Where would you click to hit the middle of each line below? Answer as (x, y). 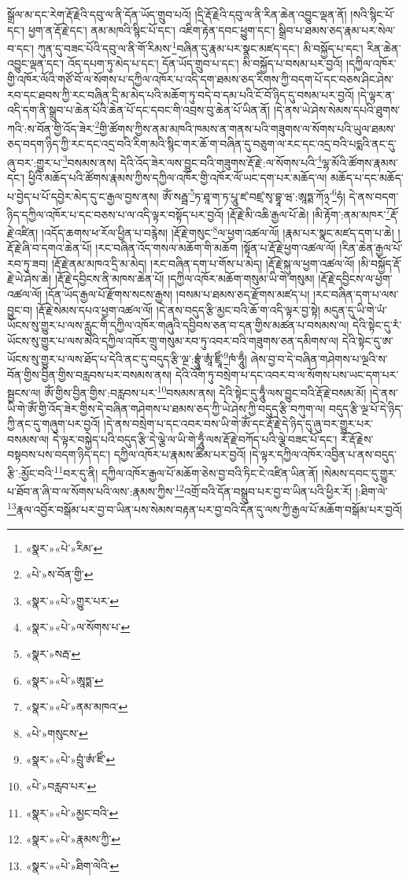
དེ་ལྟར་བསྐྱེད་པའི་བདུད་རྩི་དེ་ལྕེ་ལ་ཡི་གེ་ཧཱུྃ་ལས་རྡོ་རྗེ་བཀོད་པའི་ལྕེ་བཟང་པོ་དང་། (195, 439)
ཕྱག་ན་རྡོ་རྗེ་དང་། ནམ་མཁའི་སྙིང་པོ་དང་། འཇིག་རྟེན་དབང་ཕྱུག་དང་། (151, 30)
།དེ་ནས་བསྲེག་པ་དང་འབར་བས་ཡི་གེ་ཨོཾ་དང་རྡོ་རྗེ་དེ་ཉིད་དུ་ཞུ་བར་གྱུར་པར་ (238, 424)
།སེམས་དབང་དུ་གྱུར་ (359, 473)
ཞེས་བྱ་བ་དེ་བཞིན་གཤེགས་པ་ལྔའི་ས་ (319, 359)
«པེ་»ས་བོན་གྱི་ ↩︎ (59, 574)
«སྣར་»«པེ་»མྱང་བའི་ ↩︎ (72, 812)
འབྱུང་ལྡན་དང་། (36, 63)
